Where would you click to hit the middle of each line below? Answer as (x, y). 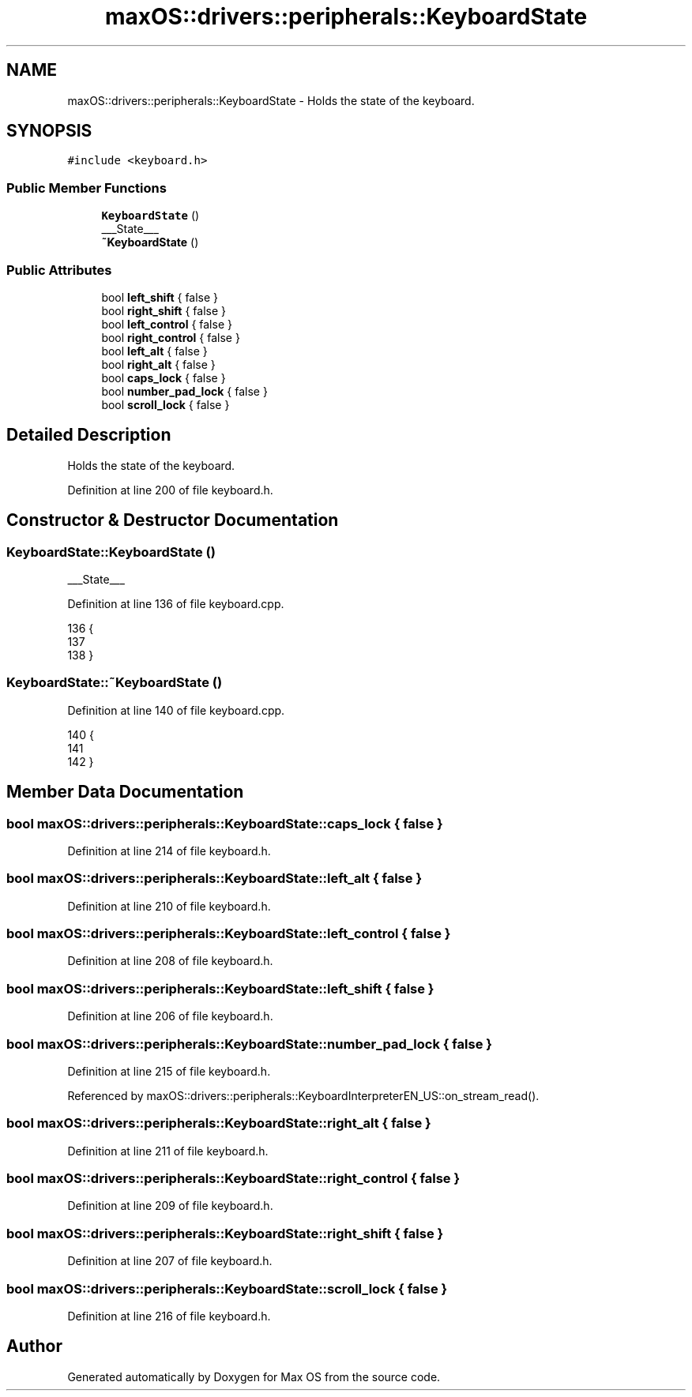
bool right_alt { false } (158, 364)
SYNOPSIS (49, 131)
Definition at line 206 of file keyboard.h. (170, 1016)
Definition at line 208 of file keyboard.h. (170, 961)
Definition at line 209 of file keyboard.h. (170, 1206)
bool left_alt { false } (154, 351)
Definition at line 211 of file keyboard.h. (168, 1151)
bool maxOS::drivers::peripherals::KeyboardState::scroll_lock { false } (227, 1288)
